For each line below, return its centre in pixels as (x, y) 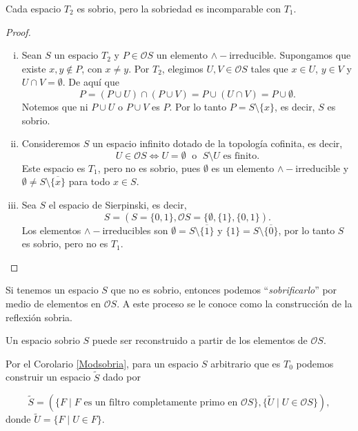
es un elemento (243, 167)
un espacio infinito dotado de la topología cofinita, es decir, (217, 143)
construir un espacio (48, 377)
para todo (89, 181)
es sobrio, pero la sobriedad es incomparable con (179, 8)
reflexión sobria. (39, 317)
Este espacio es (53, 167)
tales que (269, 68)
